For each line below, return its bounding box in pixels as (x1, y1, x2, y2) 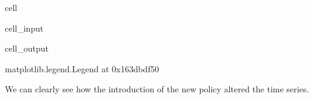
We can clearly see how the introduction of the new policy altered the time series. (5, 83, 309, 95)
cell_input (5, 21, 44, 34)
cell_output (5, 42, 49, 55)
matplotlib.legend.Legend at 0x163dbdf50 (5, 62, 159, 75)
